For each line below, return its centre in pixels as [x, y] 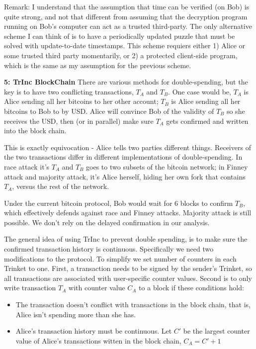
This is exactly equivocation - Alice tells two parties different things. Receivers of [128, 147]
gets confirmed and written [207, 121]
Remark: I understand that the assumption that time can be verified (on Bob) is [127, 6]
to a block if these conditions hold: [191, 288]
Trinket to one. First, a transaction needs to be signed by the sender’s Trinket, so [128, 268]
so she [236, 111]
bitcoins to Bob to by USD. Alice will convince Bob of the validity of [109, 111]
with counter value [97, 288]
